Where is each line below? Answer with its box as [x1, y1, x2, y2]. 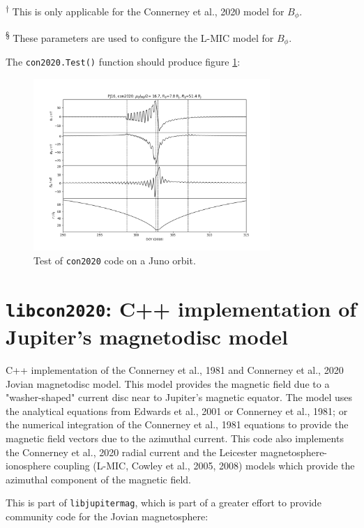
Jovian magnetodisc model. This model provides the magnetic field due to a [6, 376, 330, 391]
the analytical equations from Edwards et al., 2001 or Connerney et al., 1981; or [6, 403, 348, 418]
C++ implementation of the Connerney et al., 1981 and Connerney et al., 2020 [6, 363, 344, 377]
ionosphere [6, 458, 51, 473]
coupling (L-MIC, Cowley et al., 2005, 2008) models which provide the [54, 458, 355, 473]
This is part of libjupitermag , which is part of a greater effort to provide [6, 495, 321, 510]
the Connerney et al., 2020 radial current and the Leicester [6, 444, 257, 459]
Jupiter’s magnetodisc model [6, 322, 288, 351]
